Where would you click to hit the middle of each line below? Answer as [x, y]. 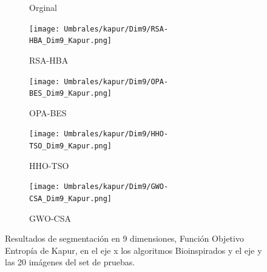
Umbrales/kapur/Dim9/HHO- [116, 134]
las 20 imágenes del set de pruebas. [70, 262]
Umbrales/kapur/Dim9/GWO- [116, 187]
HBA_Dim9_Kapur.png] [71, 41]
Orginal [43, 7]
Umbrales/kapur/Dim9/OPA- [116, 81]
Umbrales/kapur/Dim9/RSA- [116, 29]
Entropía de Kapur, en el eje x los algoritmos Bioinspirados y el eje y [133, 250]
